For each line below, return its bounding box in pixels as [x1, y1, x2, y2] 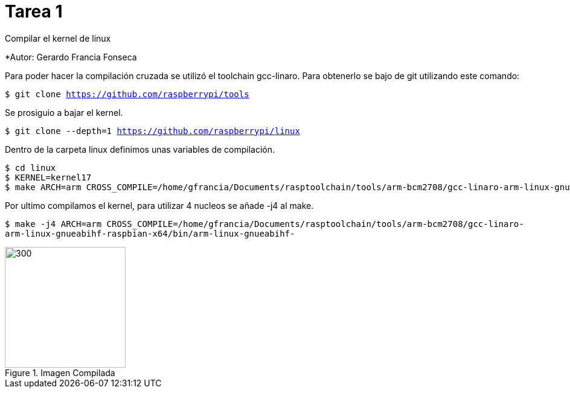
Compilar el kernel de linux [5, 33, 111, 43]
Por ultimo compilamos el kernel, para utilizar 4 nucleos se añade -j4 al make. [5, 200, 314, 211]
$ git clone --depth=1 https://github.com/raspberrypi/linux [5, 126, 300, 136]
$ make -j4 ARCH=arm [5, 219, 102, 229]
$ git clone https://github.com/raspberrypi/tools [5, 89, 249, 99]
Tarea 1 [5, 1, 63, 22]
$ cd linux [5, 162, 56, 173]
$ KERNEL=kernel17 [5, 172, 92, 182]
